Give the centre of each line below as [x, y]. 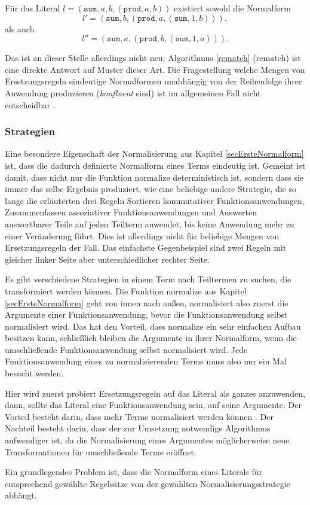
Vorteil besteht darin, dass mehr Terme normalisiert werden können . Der [139, 416]
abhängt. [21, 495]
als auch [20, 28]
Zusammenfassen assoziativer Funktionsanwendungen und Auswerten [131, 212]
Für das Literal [33, 8]
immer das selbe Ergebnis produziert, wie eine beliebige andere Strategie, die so [151, 189]
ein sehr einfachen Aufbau [254, 326]
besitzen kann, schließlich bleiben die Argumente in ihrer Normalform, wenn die [151, 338]
